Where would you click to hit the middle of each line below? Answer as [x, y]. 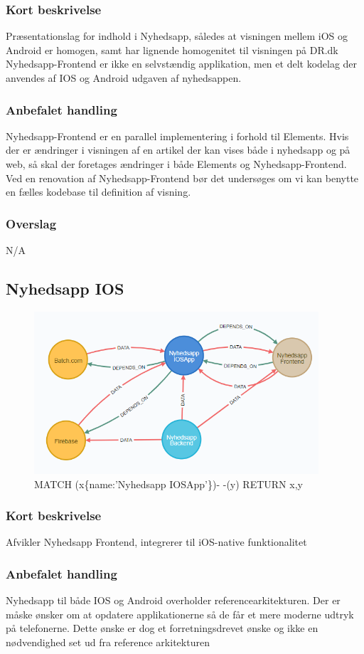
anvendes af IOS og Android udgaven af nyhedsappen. [124, 78]
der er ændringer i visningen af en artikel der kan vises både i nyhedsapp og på [178, 150]
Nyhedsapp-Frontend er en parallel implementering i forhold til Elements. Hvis [177, 136]
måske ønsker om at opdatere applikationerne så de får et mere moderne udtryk [180, 614]
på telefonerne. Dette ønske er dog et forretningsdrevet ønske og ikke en [162, 628]
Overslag [31, 223]
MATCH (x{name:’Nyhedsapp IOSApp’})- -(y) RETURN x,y [168, 484]
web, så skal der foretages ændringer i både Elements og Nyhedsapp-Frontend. [176, 164]
